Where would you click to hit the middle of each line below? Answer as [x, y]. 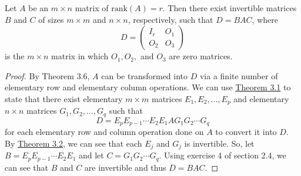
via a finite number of [239, 75]
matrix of [92, 8]
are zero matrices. [201, 56]
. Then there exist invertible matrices [230, 8]
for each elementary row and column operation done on [104, 132]
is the [15, 56]
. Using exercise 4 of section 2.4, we [223, 155]
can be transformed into [145, 75]
